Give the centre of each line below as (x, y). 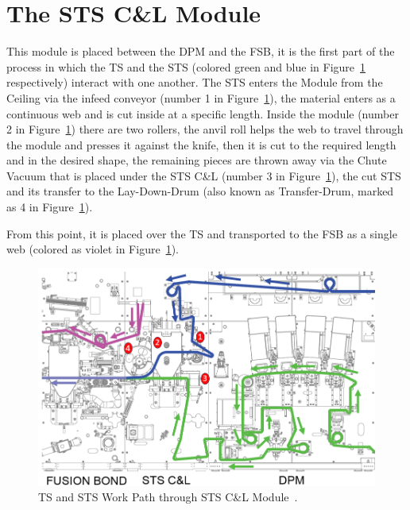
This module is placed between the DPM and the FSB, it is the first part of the (201, 51)
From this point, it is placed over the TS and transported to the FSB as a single (202, 233)
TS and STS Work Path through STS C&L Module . (168, 497)
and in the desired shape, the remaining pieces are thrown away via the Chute (197, 160)
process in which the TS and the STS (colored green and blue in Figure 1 (186, 66)
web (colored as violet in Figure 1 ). (93, 249)
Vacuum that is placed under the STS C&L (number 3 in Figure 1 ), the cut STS (204, 175)
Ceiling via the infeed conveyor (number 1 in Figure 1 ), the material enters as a (201, 97)
